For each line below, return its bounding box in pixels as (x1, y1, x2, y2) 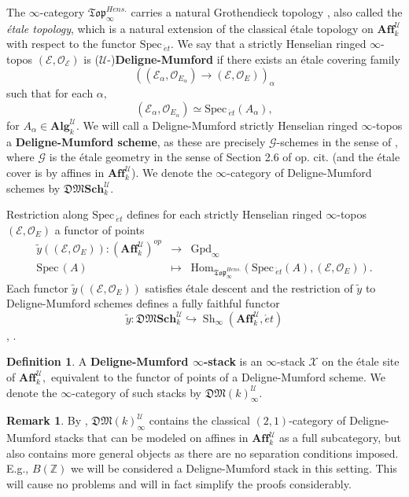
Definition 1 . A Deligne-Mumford (6, 353, 189, 370)
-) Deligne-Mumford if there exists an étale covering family (107, 50, 400, 67)
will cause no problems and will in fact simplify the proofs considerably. (6, 475, 352, 491)
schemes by (6, 179, 61, 196)
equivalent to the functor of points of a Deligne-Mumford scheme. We (50, 368, 386, 385)
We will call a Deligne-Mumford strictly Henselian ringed (83, 116, 358, 133)
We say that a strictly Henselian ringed (177, 35, 367, 52)
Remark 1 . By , (6, 412, 88, 429)
